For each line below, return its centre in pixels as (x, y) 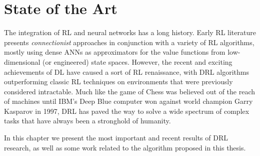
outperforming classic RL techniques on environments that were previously (118, 82)
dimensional (22, 61)
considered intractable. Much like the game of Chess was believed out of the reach (130, 91)
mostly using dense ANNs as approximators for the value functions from (115, 52)
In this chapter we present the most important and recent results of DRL (116, 138)
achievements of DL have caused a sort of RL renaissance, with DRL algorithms (126, 71)
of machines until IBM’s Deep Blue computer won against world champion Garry (128, 101)
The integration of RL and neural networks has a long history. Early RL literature (130, 32)
